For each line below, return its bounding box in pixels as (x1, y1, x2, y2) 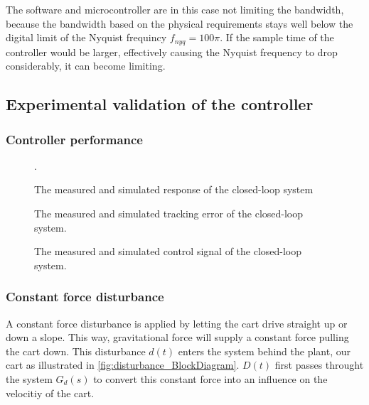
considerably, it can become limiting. (6, 58, 166, 73)
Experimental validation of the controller (6, 93, 314, 115)
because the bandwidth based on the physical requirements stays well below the (6, 16, 353, 31)
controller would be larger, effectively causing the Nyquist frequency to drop (6, 44, 338, 59)
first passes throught (274, 357, 364, 372)
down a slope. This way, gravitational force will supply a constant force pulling (6, 330, 349, 345)
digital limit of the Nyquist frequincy (6, 30, 167, 45)
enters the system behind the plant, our (178, 343, 351, 358)
